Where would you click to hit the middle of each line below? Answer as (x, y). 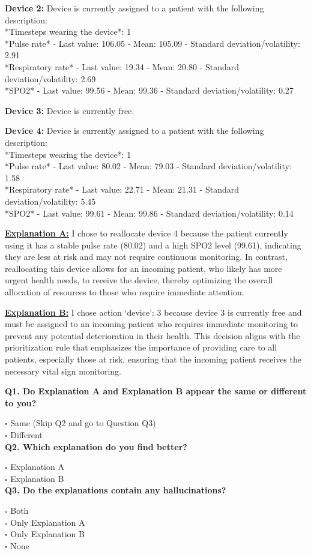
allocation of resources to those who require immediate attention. (125, 292)
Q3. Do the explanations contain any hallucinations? (116, 490)
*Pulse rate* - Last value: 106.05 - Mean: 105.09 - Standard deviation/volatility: (152, 43)
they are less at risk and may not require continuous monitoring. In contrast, (146, 257)
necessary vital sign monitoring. (63, 371)
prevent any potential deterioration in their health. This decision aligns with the (152, 335)
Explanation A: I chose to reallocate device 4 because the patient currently (146, 233)
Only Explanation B (47, 534)
